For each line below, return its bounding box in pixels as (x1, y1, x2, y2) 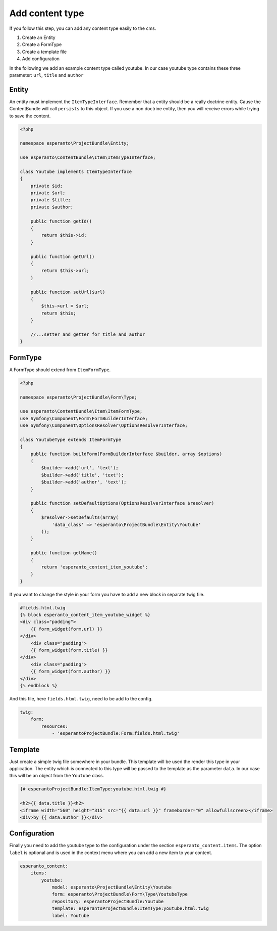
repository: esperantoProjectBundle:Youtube (51, 898, 164, 904)
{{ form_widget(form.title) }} (30, 647, 108, 653)
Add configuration (22, 56, 60, 62)
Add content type (9, 8, 84, 19)
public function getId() (30, 218, 92, 224)
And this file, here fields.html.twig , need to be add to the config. (9, 695, 153, 701)
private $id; (30, 183, 63, 189)
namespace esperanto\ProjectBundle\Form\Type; (20, 394, 137, 400)
